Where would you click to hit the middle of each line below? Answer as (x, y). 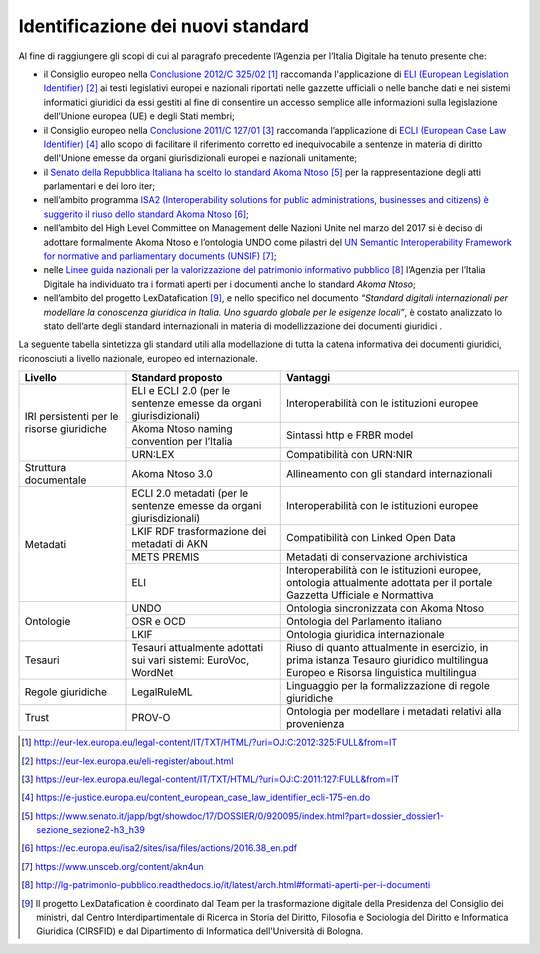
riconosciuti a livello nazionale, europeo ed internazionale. (138, 358)
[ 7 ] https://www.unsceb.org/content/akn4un (112, 866)
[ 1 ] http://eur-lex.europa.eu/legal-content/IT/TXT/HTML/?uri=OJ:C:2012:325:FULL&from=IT (209, 742)
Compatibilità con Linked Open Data (371, 538)
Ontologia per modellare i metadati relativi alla (394, 712)
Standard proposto (177, 378)
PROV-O (151, 718)
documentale (55, 480)
